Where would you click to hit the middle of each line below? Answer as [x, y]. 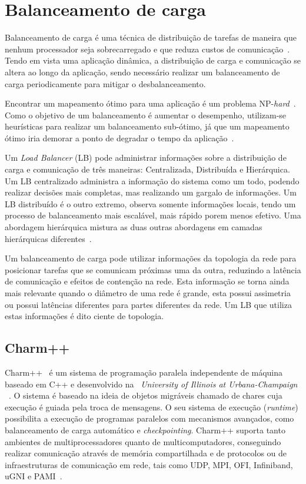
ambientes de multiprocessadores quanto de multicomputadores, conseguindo [143, 441]
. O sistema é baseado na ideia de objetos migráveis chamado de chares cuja [146, 395]
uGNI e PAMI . [34, 476]
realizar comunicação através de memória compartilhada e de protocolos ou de [146, 453]
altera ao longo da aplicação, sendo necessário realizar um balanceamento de [142, 72]
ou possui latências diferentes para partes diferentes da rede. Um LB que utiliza [148, 304]
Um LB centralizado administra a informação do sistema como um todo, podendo [152, 180]
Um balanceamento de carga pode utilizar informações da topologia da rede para [151, 258]
